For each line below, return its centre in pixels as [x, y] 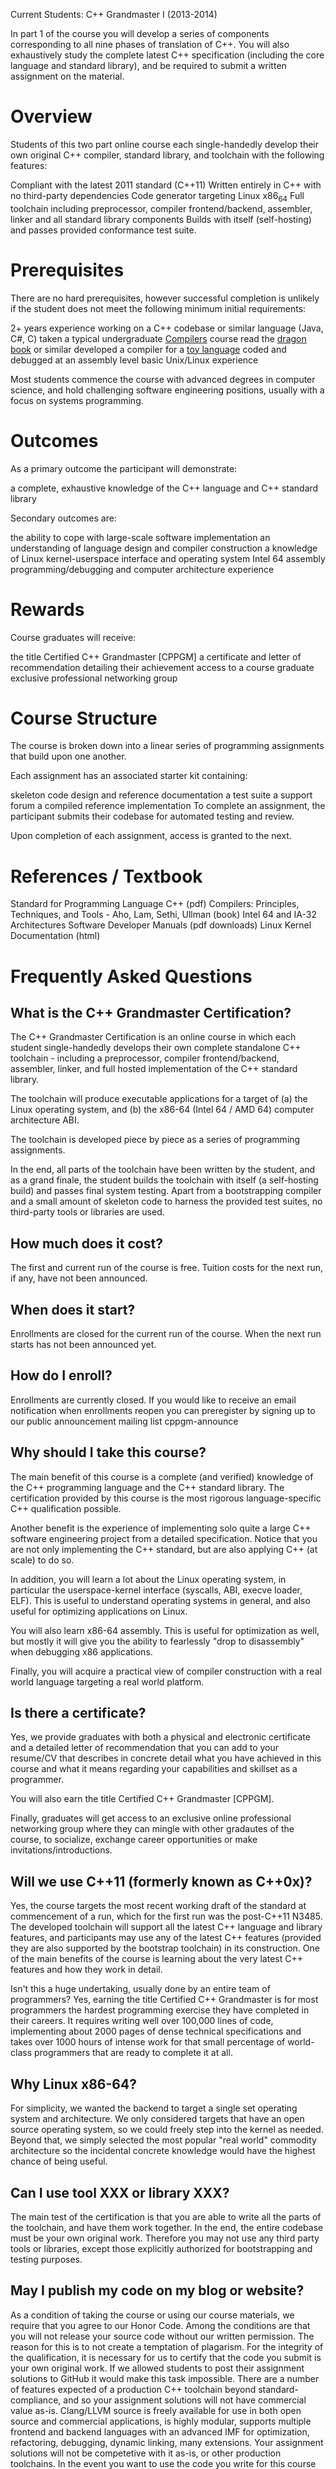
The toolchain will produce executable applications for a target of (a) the [159, 1099]
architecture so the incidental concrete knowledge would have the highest [163, 2151]
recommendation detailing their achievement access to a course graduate [162, 667]
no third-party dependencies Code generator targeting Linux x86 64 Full [157, 196]
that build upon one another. [68, 756]
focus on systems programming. [77, 400]
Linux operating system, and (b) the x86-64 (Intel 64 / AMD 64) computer [162, 1110]
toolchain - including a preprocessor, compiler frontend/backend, [145, 1058]
